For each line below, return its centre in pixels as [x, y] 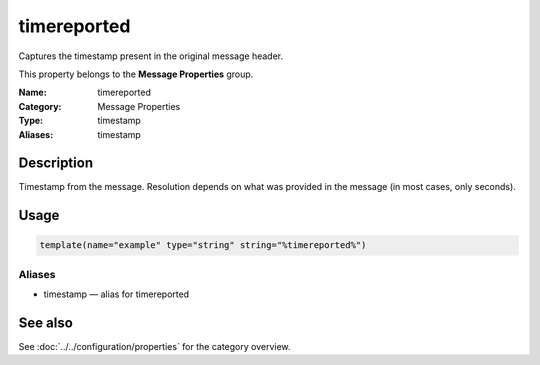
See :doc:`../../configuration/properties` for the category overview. [154, 347]
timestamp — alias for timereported [116, 294]
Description [56, 163]
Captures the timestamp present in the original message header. [151, 56]
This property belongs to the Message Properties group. [136, 74]
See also [46, 322]
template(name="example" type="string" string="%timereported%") [203, 245]
